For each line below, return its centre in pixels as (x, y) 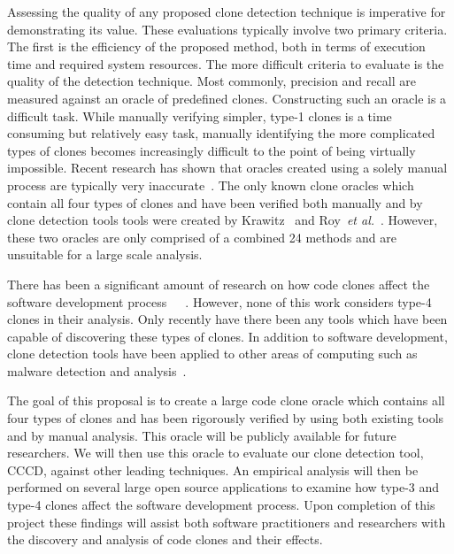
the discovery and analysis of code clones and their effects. (165, 539)
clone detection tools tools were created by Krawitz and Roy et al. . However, (223, 220)
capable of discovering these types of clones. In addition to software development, (227, 336)
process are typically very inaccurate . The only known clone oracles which (211, 185)
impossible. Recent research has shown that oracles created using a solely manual (227, 168)
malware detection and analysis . (97, 370)
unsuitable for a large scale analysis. (105, 254)
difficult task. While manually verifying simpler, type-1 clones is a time (200, 115)
